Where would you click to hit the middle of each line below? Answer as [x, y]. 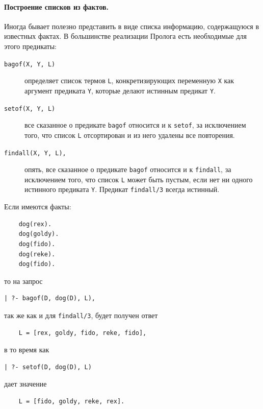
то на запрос [23, 281]
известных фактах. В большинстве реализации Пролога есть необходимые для [125, 36]
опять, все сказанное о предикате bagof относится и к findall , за [128, 169]
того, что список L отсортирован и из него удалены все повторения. [130, 135]
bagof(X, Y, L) [30, 64]
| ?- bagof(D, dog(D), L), [50, 298]
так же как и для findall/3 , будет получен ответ [81, 315]
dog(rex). [35, 224]
